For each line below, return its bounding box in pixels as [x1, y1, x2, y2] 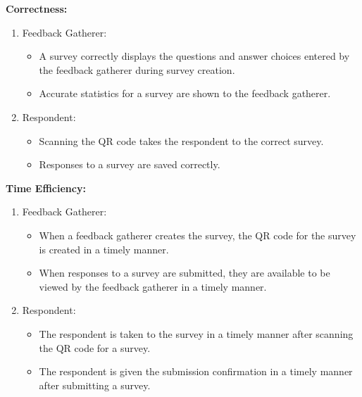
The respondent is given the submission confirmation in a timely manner [39, 364, 353, 379]
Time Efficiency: [6, 180, 86, 195]
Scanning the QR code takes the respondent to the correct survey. [39, 133, 324, 148]
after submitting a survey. [39, 377, 151, 392]
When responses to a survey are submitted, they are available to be [39, 265, 330, 280]
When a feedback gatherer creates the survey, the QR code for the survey [39, 227, 356, 242]
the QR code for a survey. [39, 340, 151, 355]
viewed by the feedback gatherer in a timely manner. [39, 279, 267, 294]
